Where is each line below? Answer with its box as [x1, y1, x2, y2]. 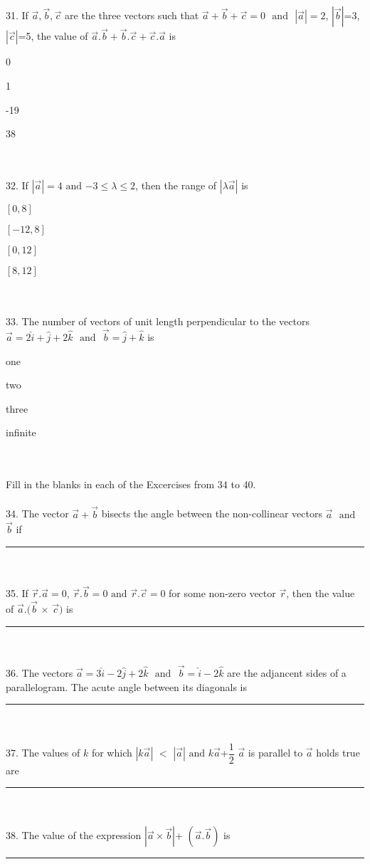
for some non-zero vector [169, 586, 276, 601]
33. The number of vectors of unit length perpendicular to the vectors [6, 314, 310, 329]
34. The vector [6, 506, 69, 521]
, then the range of [135, 177, 217, 192]
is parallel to [248, 745, 303, 759]
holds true [316, 745, 360, 759]
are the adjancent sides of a [227, 665, 347, 680]
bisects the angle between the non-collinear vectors [101, 506, 322, 521]
